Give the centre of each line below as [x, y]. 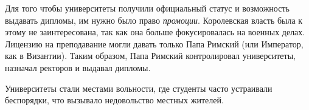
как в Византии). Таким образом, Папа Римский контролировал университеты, [150, 56]
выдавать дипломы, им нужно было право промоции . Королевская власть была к [154, 20]
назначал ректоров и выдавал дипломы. [78, 67]
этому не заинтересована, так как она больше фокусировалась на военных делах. [155, 32]
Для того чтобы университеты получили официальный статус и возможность [147, 8]
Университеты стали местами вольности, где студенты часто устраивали [139, 88]
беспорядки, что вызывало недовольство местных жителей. [114, 100]
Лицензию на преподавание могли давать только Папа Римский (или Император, [154, 43]
